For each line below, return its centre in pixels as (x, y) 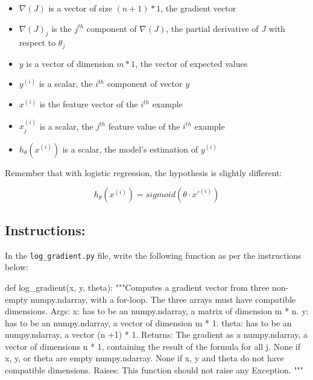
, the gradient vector (198, 8)
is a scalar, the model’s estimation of (130, 149)
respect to (37, 43)
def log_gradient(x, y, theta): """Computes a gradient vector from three (137, 287)
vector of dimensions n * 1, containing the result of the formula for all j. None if (153, 346)
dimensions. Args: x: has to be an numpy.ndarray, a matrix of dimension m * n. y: (157, 311)
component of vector (145, 84)
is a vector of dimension (70, 63)
